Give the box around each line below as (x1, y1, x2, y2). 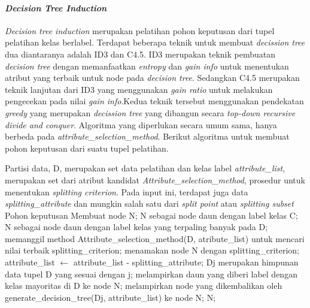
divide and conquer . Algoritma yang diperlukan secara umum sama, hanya (5, 118, 277, 131)
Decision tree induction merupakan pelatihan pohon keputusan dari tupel (5, 24, 275, 37)
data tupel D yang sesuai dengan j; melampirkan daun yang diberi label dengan (5, 267, 297, 280)
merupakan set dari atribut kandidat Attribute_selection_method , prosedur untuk (5, 173, 305, 186)
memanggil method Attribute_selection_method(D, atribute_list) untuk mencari (5, 232, 305, 244)
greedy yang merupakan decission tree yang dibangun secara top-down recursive (5, 106, 296, 119)
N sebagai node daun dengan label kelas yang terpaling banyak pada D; (5, 221, 268, 233)
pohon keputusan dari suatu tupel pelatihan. (5, 141, 169, 154)
